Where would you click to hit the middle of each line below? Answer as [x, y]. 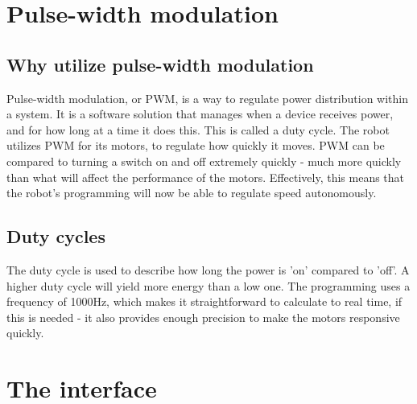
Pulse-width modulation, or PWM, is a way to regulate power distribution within [207, 98]
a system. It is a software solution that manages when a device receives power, [200, 114]
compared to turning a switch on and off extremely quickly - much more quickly [204, 161]
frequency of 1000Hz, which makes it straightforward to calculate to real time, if [204, 301]
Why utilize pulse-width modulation [160, 64]
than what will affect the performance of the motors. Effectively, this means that [206, 177]
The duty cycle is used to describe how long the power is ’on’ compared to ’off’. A [208, 269]
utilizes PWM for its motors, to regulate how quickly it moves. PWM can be [196, 145]
